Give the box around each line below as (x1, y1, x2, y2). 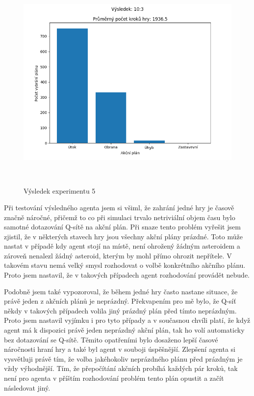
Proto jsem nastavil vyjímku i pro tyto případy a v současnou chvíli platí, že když (4, 315, 251, 325)
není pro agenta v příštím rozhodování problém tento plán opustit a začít (4, 373, 224, 383)
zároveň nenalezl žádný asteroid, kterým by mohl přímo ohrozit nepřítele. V (4, 250, 232, 260)
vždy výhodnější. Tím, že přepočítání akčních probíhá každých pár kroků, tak (4, 363, 238, 373)
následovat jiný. (4, 382, 51, 393)
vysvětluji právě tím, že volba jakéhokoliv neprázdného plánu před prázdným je (4, 353, 243, 364)
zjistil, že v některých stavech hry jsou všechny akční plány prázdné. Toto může (4, 231, 243, 241)
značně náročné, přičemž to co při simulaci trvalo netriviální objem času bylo (4, 212, 235, 222)
